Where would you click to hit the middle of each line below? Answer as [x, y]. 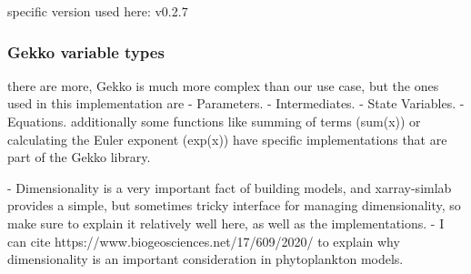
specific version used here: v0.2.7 [98, 11]
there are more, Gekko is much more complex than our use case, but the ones [223, 85]
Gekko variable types [86, 51]
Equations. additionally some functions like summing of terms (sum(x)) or [214, 121]
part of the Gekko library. [79, 157]
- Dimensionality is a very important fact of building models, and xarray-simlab [230, 187]
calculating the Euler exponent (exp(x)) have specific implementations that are [227, 139]
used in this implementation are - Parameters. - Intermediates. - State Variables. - [236, 103]
